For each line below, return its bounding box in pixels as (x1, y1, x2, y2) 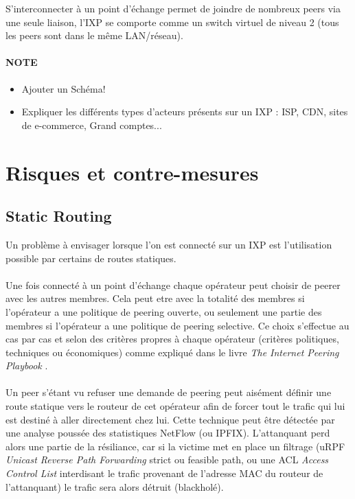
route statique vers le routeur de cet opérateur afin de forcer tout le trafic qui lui (5, 399, 345, 413)
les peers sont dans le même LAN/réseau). (5, 28, 183, 43)
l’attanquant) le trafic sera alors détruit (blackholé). (5, 479, 224, 494)
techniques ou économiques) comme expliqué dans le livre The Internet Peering (5, 345, 339, 359)
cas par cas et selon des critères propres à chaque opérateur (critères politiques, (5, 332, 339, 346)
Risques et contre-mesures (5, 158, 259, 186)
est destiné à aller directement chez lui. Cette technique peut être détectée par (5, 412, 335, 426)
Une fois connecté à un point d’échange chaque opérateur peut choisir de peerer (5, 277, 341, 292)
